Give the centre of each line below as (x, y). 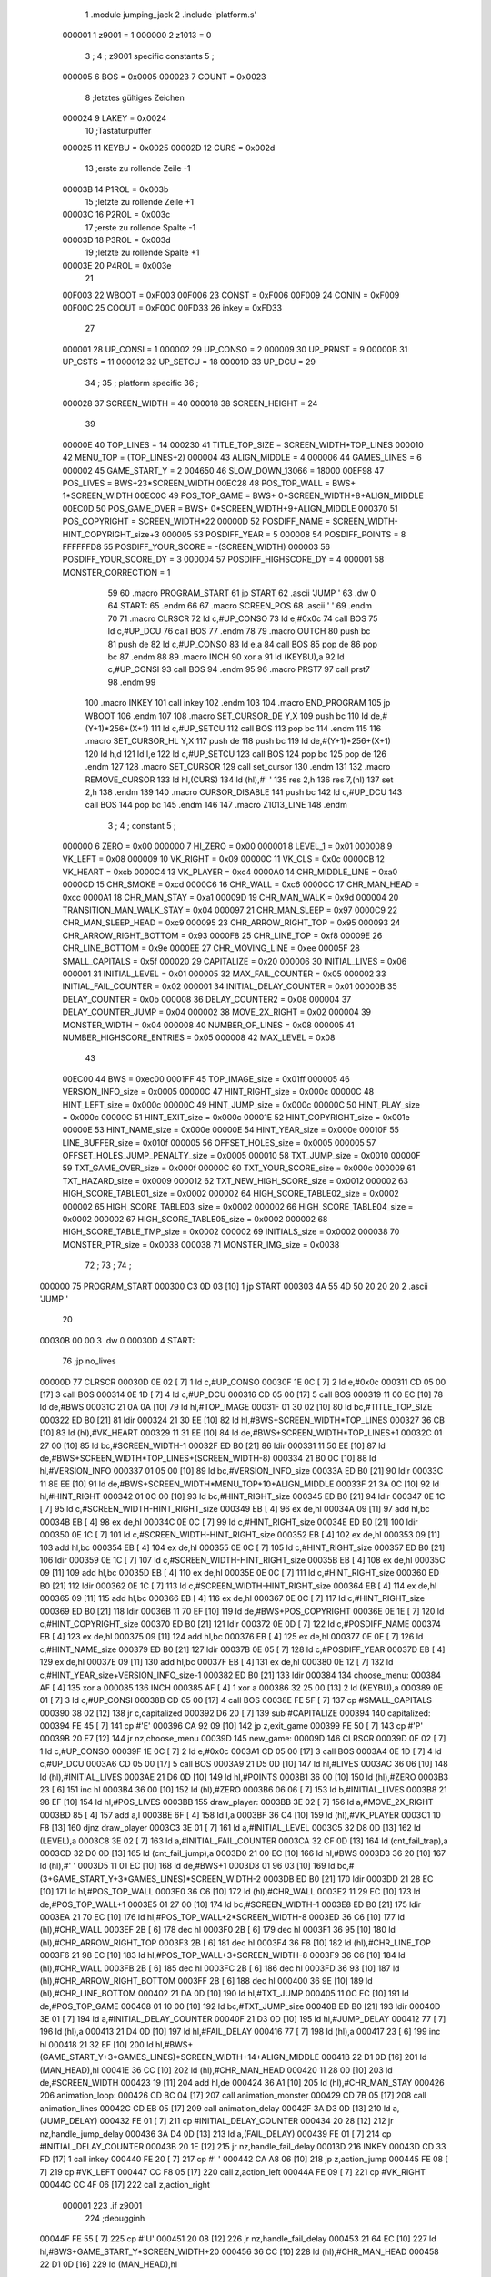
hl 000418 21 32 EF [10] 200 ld (96, 2044)
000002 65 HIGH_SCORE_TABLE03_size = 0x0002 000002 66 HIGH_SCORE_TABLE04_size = (238, 1206)
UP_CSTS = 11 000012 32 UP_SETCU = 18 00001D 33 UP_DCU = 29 (189, 362)
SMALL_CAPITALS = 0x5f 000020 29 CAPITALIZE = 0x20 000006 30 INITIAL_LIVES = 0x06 (235, 961)
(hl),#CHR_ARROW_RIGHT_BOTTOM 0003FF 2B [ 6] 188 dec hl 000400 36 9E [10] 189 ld (206, 1980)
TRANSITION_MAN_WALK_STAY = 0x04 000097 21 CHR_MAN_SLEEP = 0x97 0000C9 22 (230, 910)
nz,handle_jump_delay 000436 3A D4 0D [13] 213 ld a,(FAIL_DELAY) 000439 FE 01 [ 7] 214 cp (215, 2134)
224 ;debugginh (115, 2218)
